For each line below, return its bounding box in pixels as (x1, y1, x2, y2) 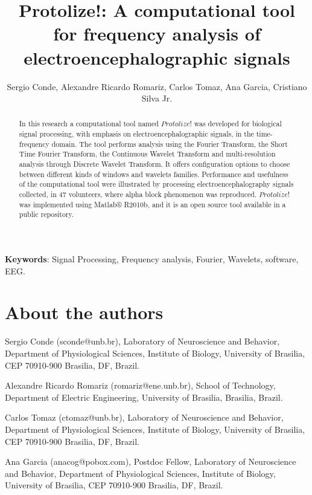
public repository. (19, 209, 74, 219)
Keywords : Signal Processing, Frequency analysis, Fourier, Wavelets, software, (5, 253, 299, 265)
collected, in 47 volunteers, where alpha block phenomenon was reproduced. (19, 189, 257, 199)
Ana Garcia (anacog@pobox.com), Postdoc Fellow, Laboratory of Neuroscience (5, 455, 296, 468)
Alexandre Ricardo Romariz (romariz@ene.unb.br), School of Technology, (5, 379, 276, 392)
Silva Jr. (141, 92, 173, 105)
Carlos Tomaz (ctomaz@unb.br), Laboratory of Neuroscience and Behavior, (5, 411, 284, 424)
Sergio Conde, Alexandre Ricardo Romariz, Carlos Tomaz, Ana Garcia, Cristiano (7, 80, 307, 92)
